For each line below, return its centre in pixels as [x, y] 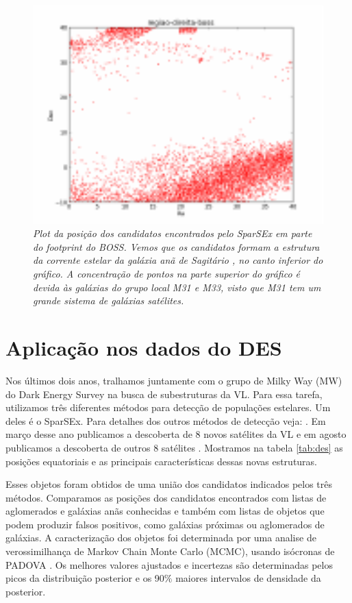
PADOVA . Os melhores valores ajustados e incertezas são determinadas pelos [169, 564]
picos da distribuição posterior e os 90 [85, 578]
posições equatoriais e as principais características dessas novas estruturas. [162, 461]
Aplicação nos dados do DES [144, 347]
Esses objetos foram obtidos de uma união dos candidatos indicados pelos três [169, 484]
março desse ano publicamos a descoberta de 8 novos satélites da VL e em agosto [176, 434]
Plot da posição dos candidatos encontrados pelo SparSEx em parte [173, 233]
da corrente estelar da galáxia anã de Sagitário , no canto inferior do [178, 260]
